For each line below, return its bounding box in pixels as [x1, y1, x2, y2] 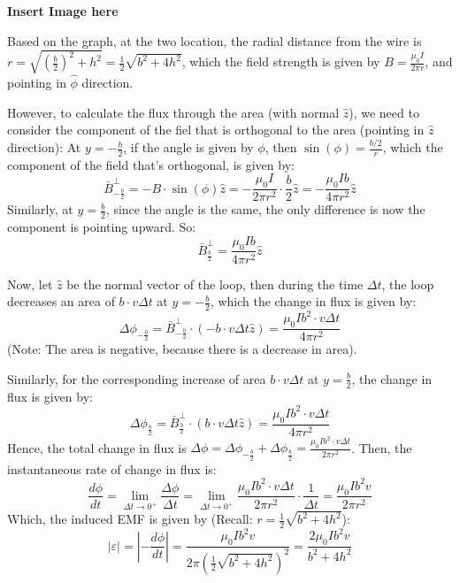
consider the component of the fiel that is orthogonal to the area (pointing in [7, 120, 425, 139]
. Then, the [351, 438, 412, 456]
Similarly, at [7, 200, 73, 219]
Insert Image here [7, 2, 119, 19]
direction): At [7, 138, 81, 157]
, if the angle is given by [123, 138, 254, 157]
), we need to [349, 103, 419, 121]
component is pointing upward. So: [7, 218, 196, 236]
